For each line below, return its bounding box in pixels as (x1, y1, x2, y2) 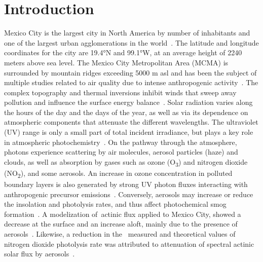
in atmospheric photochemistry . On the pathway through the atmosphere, (4, 136, 237, 147)
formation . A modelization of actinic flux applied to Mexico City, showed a (4, 208, 241, 219)
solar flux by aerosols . (4, 248, 75, 259)
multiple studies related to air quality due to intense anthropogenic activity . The (4, 77, 258, 88)
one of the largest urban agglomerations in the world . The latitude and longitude (4, 37, 259, 48)
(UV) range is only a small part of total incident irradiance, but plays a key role (4, 127, 253, 137)
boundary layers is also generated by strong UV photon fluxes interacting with (4, 179, 248, 190)
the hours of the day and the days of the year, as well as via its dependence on (4, 106, 248, 117)
